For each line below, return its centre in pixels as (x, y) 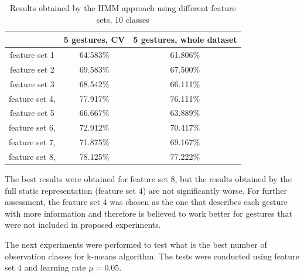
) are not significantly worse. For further (215, 190)
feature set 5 (32, 113)
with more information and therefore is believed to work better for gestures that (148, 213)
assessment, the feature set (52, 202)
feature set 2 (32, 69)
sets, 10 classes (123, 19)
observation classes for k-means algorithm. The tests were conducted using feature (152, 256)
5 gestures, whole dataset (185, 40)
